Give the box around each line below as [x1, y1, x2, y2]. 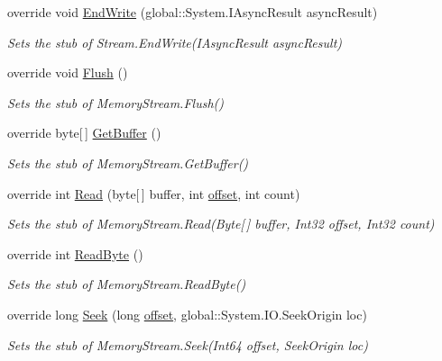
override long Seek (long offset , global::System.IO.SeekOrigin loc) [7, 304, 367, 323]
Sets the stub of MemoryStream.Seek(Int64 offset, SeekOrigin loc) [7, 335, 368, 354]
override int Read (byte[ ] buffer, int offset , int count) [7, 184, 300, 203]
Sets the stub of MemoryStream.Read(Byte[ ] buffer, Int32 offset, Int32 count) [7, 214, 435, 233]
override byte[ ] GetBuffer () [7, 123, 161, 142]
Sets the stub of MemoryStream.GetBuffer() [7, 153, 249, 172]
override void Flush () [7, 63, 128, 82]
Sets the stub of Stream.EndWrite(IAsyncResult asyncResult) [7, 32, 343, 51]
